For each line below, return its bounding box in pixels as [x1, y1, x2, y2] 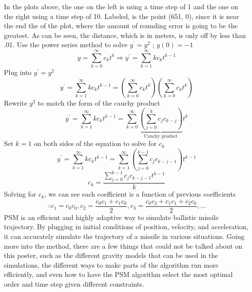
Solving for [4, 189, 37, 199]
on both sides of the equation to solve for [34, 138, 157, 148]
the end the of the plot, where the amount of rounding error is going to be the [4, 20, 238, 31]
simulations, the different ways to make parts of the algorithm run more [4, 259, 219, 270]
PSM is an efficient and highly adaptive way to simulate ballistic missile [4, 212, 219, 222]
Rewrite [4, 97, 27, 108]
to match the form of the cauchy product [38, 97, 160, 108]
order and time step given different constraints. [4, 278, 144, 289]
